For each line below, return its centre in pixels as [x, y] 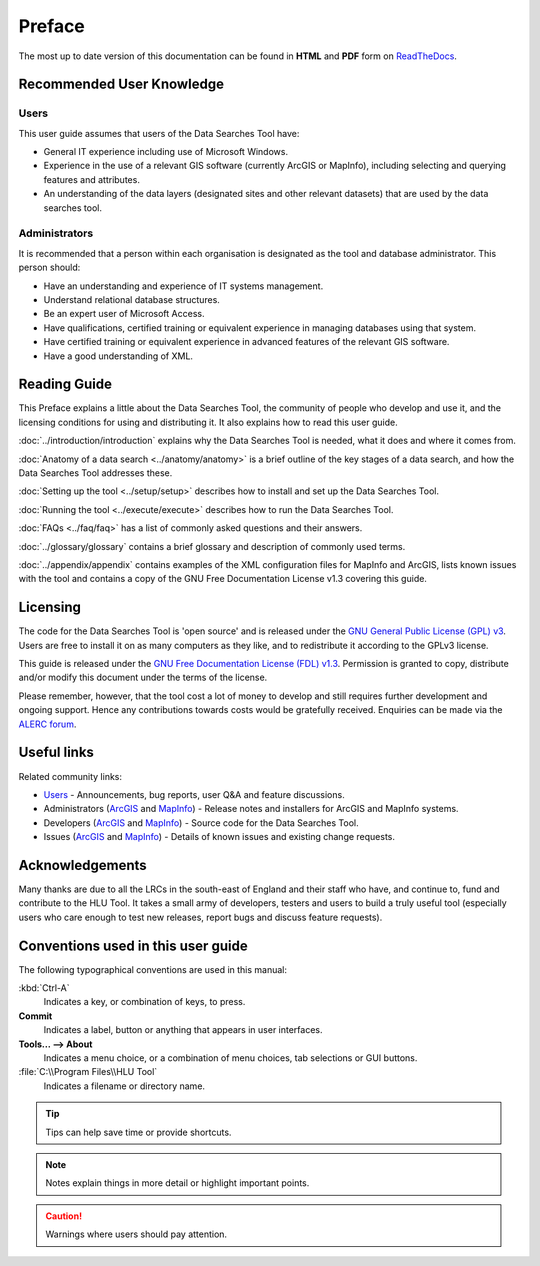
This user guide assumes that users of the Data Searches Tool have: [159, 133]
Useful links [56, 752]
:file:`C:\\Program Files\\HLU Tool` [88, 1072]
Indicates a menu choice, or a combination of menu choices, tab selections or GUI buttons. [230, 1058]
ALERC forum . [47, 724]
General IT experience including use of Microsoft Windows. [166, 152]
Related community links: [70, 776]
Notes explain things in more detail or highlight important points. [177, 1183]
